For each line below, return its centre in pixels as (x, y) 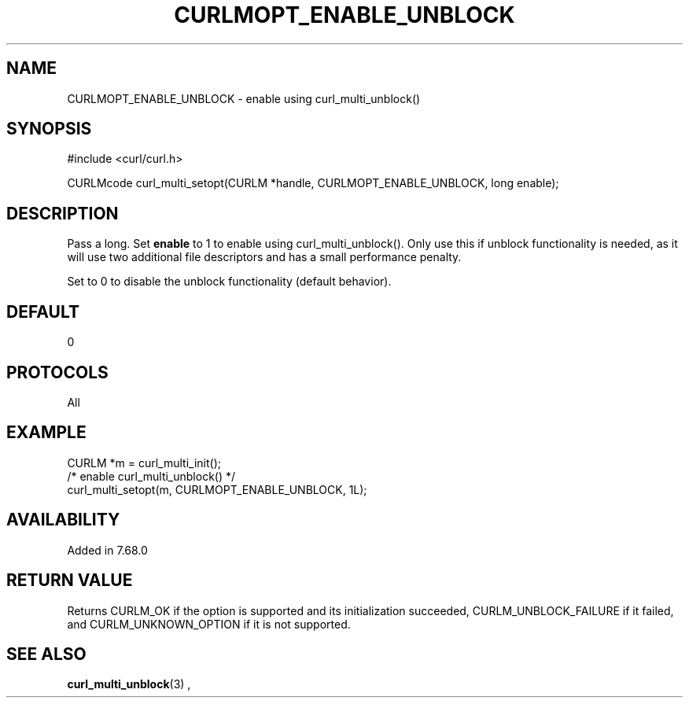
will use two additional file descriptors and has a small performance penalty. (264, 257)
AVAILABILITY (63, 520)
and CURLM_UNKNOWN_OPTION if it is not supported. (209, 624)
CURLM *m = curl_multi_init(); (144, 463)
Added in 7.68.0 (107, 550)
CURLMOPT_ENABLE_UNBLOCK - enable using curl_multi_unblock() (244, 98)
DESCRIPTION (63, 213)
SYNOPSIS (49, 129)
